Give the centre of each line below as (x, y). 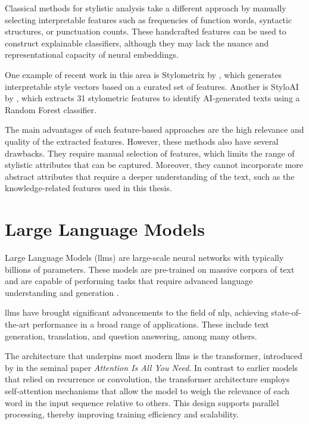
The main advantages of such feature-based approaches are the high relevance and (154, 130)
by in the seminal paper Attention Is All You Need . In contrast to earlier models (152, 367)
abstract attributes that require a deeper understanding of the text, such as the (150, 176)
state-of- (286, 312)
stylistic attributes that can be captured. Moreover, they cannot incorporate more (154, 165)
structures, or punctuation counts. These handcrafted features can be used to (146, 31)
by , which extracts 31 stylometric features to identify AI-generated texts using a (152, 98)
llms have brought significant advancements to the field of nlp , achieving (137, 312)
